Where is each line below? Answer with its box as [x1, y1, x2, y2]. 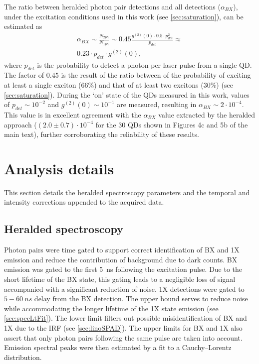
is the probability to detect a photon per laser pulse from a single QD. [37, 59, 252, 70]
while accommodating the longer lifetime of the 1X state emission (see [4, 303, 219, 313]
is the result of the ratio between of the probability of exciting [61, 70, 251, 80]
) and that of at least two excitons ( [94, 79, 204, 90]
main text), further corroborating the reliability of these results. [4, 129, 199, 139]
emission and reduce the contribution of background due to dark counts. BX [4, 254, 238, 264]
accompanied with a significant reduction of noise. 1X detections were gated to [4, 283, 245, 294]
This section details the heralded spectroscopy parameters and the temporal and [4, 187, 250, 197]
